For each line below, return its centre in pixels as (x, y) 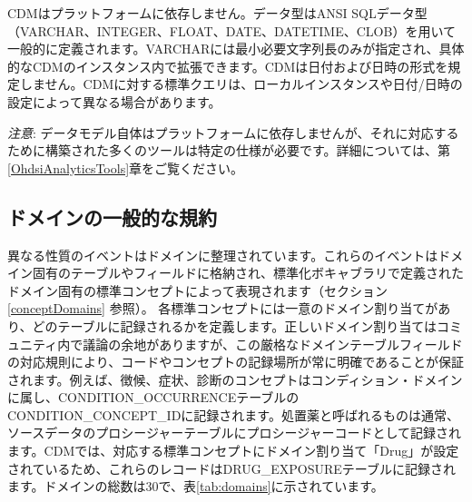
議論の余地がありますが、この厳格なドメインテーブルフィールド (273, 344)
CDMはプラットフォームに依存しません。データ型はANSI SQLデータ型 (217, 13)
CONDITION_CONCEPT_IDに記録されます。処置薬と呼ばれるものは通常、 (233, 414)
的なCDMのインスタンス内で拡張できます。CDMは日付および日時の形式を (228, 66)
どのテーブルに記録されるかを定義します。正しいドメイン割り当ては (234, 325)
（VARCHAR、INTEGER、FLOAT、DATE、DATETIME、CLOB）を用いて (231, 30)
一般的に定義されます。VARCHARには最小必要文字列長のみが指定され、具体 (236, 49)
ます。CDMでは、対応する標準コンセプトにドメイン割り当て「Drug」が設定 (233, 451)
